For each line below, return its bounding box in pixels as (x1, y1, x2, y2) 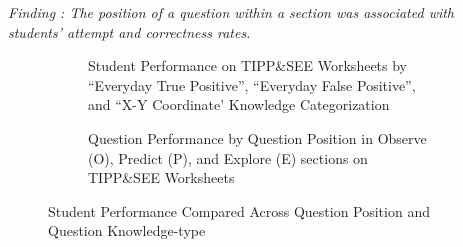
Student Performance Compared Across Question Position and (48, 200, 430, 221)
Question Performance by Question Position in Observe (88, 127, 427, 148)
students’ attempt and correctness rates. (8, 21, 251, 42)
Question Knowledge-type (48, 220, 206, 241)
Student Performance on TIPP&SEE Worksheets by (88, 55, 408, 76)
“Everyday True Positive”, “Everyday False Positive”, (88, 74, 416, 95)
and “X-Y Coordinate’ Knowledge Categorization (88, 94, 390, 115)
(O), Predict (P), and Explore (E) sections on (88, 147, 368, 168)
